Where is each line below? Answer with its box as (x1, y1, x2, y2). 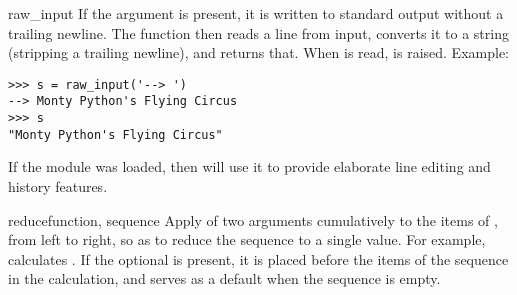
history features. (8, 176, 108, 196)
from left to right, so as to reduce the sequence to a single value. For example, (8, 229, 486, 250)
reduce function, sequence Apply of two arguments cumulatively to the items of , (8, 209, 498, 230)
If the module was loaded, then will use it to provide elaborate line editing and (8, 156, 491, 177)
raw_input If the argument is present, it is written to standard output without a (8, 3, 504, 23)
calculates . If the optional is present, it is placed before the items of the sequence (8, 248, 509, 269)
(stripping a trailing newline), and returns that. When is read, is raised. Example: (8, 42, 509, 63)
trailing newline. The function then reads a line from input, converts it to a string (8, 22, 509, 43)
